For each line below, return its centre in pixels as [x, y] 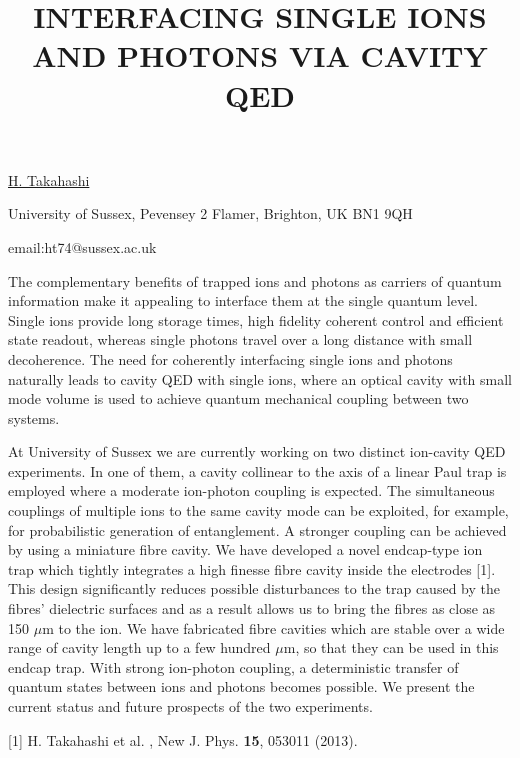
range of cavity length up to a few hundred [139, 647]
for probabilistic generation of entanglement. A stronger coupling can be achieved [257, 529]
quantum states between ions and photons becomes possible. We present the [241, 686]
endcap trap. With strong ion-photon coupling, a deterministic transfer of [233, 666]
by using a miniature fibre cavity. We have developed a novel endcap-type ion [245, 549]
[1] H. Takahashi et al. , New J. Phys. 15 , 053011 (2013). [183, 739]
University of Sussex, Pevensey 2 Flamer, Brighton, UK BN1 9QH [210, 213]
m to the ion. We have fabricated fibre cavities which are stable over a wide [273, 627]
